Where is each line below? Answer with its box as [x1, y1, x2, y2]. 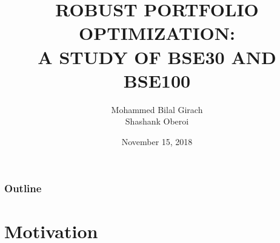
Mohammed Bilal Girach [111, 103, 203, 115]
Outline [4, 181, 42, 196]
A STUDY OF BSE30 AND [38, 44, 276, 69]
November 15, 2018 [121, 135, 193, 147]
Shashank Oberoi [125, 115, 189, 128]
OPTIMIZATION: [79, 21, 235, 45]
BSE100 [123, 68, 191, 92]
